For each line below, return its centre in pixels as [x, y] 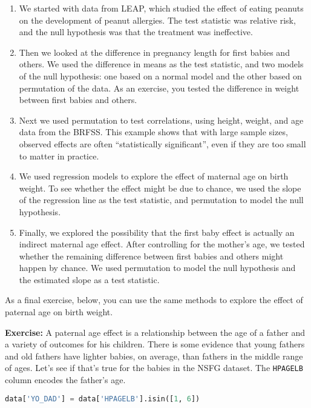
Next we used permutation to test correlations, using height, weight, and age [161, 120]
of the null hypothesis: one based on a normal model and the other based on [160, 75]
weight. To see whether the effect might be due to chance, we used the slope [160, 188]
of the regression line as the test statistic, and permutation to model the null [161, 200]
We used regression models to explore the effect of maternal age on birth [154, 176]
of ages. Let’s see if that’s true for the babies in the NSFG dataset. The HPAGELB [154, 368]
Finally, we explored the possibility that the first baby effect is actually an [157, 232]
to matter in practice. [59, 156]
